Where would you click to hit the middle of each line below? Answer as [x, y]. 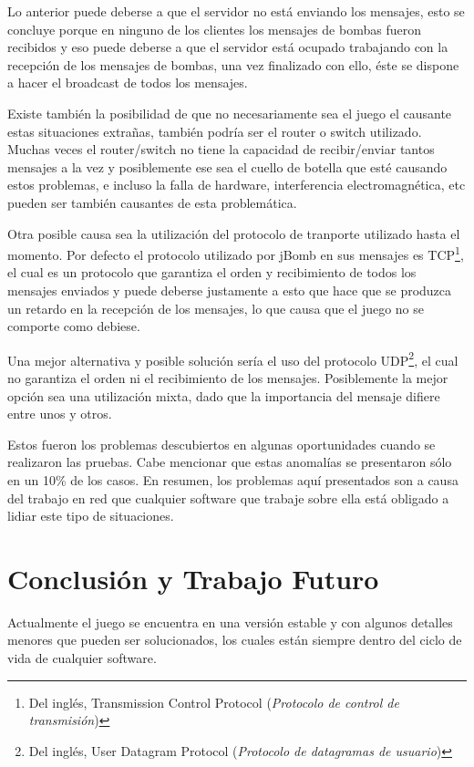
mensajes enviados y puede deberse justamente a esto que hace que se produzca [230, 290]
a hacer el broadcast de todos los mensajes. [128, 83]
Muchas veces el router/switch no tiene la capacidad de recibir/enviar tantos [221, 149]
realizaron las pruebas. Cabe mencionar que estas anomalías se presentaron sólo [230, 462]
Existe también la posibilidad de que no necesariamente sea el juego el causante [230, 113]
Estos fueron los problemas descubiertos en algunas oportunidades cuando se [222, 444]
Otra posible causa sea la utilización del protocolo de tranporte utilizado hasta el [234, 233]
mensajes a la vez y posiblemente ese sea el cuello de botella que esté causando [227, 166]
